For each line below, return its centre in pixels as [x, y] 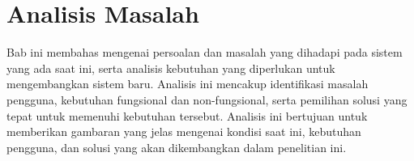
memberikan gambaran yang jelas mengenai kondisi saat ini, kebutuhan [184, 131]
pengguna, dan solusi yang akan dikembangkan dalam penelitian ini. [177, 147]
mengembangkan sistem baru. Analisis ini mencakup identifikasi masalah [188, 84]
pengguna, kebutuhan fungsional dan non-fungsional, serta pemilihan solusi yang [207, 99]
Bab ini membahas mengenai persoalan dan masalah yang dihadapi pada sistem [205, 52]
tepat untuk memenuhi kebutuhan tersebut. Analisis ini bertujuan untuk [187, 115]
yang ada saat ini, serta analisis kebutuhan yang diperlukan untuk [171, 68]
